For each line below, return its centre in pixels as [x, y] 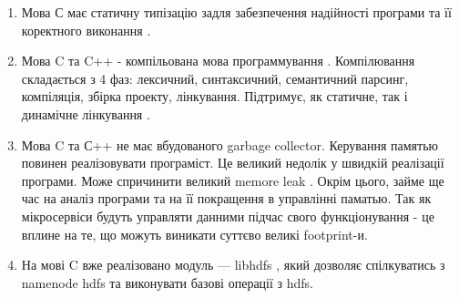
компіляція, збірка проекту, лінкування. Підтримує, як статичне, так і [214, 96]
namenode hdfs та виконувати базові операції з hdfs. [167, 282]
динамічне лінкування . [86, 113]
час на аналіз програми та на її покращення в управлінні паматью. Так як [226, 198]
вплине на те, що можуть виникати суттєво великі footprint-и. [194, 234]
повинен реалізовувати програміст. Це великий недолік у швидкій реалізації [233, 163]
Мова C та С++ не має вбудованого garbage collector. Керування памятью [229, 144]
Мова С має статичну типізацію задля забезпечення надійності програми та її [236, 12]
